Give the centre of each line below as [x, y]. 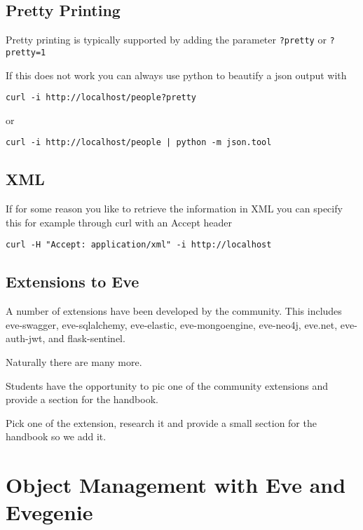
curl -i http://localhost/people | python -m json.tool [139, 143]
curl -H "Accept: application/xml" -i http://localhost [139, 245]
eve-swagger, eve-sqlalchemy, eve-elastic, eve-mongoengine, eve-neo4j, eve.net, [172, 324]
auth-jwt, [26, 338]
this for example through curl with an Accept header [119, 222]
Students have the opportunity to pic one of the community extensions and [167, 385]
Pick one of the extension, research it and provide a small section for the [161, 422]
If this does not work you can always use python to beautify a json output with [176, 75]
